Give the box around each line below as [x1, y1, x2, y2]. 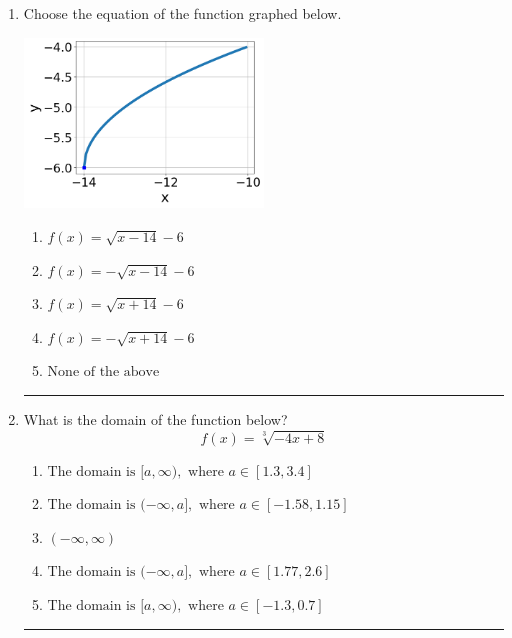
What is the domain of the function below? [23, 408, 288, 429]
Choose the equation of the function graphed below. [23, 3, 342, 23]
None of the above [47, 365, 160, 380]
